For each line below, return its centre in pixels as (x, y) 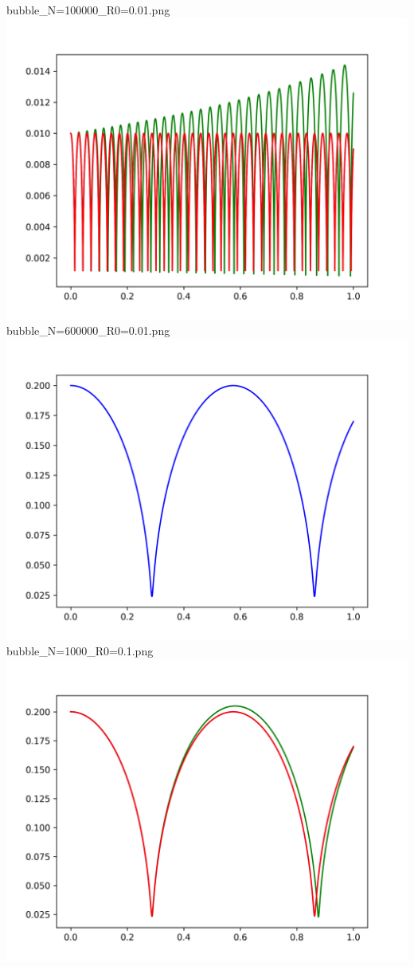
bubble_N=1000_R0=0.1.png (80, 651)
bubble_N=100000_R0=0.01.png (88, 10)
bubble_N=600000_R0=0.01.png (88, 330)
